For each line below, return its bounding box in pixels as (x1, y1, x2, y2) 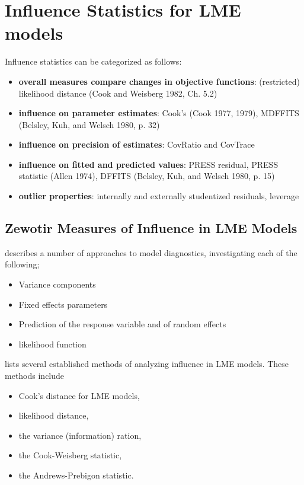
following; (5, 258, 40, 270)
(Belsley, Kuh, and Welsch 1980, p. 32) (18, 118, 160, 130)
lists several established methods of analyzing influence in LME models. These (5, 358, 289, 370)
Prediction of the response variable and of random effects (18, 318, 226, 330)
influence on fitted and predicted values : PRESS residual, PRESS (18, 158, 279, 170)
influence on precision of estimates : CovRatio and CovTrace (18, 138, 255, 151)
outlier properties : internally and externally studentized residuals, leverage (18, 190, 299, 202)
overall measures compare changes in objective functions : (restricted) (18, 75, 300, 87)
